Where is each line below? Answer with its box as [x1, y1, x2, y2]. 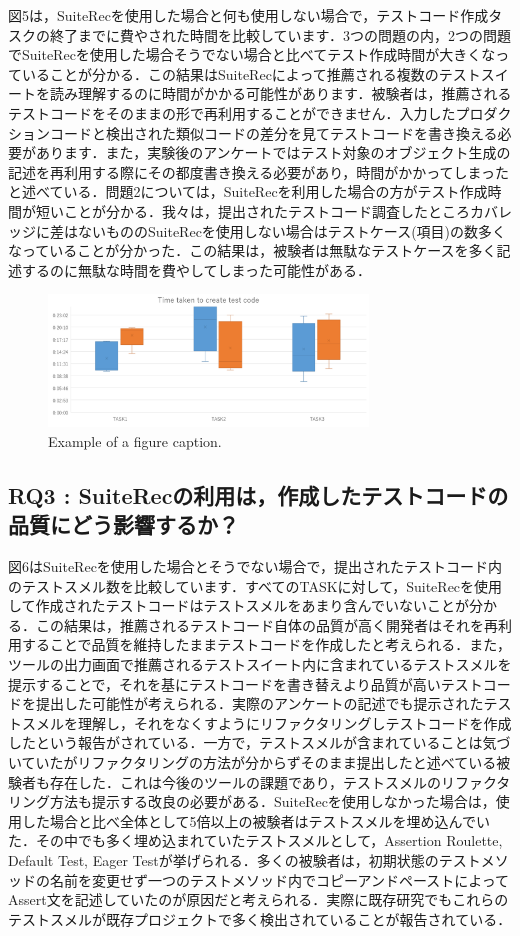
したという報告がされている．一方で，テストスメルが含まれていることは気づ [8, 732, 511, 753]
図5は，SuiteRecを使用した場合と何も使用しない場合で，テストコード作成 [8, 5, 489, 25]
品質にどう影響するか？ [8, 509, 239, 540]
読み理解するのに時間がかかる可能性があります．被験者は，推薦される [49, 83, 512, 104]
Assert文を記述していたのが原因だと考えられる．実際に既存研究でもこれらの [8, 889, 509, 910]
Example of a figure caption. [48, 430, 222, 451]
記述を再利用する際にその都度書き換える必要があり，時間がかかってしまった [8, 161, 510, 182]
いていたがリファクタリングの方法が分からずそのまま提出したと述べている [8, 752, 497, 773]
